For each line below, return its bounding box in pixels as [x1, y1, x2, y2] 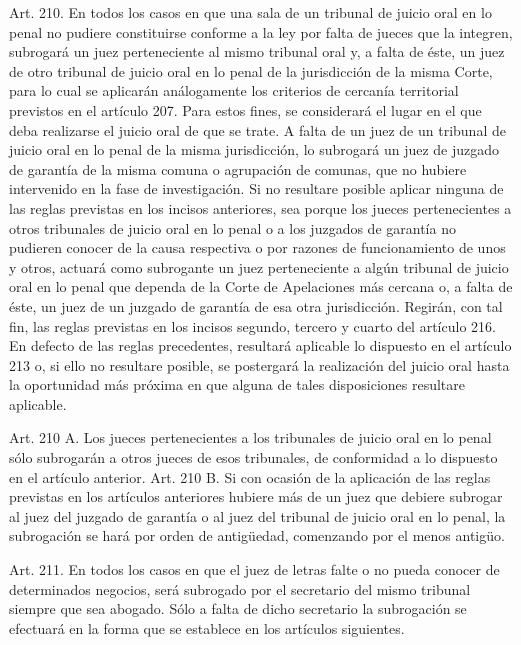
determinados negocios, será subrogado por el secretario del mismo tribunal [9, 578, 471, 599]
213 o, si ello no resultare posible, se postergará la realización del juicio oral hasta [9, 354, 510, 375]
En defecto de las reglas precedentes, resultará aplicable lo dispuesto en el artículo [9, 335, 512, 356]
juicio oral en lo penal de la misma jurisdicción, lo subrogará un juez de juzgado [9, 139, 500, 160]
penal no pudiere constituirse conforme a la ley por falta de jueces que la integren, [9, 21, 513, 42]
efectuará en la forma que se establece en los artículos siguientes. [9, 617, 405, 638]
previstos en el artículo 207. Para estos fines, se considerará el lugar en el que [9, 99, 482, 120]
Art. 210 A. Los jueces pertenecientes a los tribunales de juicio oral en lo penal [9, 427, 492, 448]
